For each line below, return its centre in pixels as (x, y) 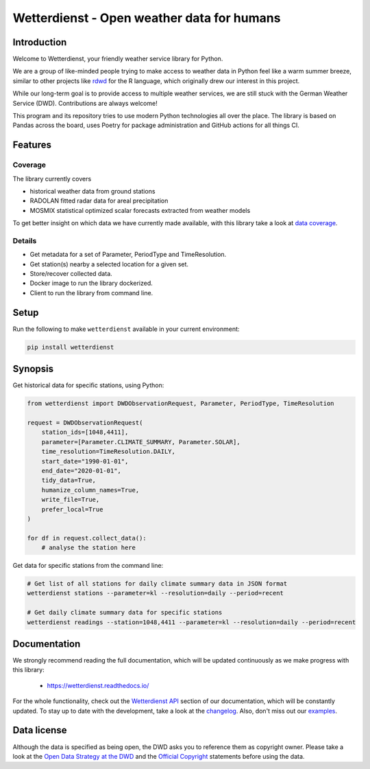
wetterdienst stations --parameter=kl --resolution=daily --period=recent (156, 593)
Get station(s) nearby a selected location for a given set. (109, 264)
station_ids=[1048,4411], (85, 432)
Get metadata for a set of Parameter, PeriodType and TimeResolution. (128, 255)
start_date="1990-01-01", (85, 461)
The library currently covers (52, 179)
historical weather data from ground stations (92, 191)
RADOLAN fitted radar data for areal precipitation (99, 201)
